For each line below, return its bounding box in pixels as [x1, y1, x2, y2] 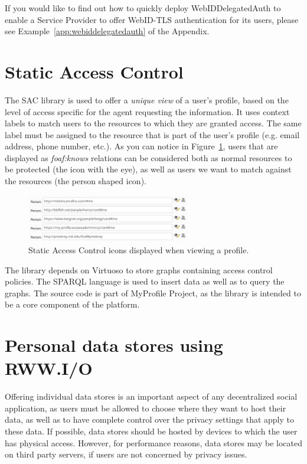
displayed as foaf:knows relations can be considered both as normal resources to [5, 151, 292, 164]
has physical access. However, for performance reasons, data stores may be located [5, 436, 302, 449]
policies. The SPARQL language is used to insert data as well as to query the [5, 275, 285, 287]
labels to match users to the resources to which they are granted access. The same [5, 117, 302, 129]
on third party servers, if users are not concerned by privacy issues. [5, 448, 247, 460]
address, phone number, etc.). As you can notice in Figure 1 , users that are [5, 140, 278, 152]
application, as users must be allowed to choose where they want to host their [5, 401, 286, 414]
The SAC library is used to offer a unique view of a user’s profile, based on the [5, 93, 289, 106]
